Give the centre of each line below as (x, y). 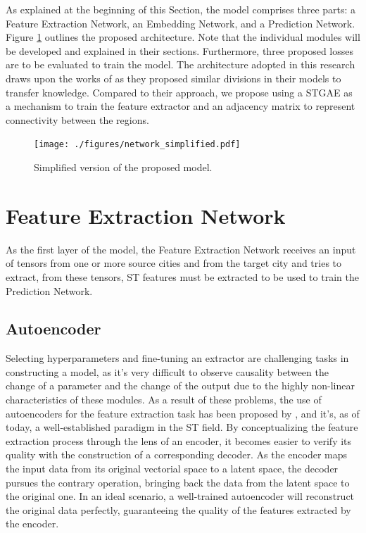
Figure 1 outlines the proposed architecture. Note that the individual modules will (183, 37)
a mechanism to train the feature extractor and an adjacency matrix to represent (181, 106)
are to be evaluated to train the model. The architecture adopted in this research (181, 64)
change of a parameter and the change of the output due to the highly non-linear (180, 385)
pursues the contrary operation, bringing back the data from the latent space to (178, 482)
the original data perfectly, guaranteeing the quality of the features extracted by (178, 509)
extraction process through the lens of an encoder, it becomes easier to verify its (179, 440)
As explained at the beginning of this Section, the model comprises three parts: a (181, 9)
